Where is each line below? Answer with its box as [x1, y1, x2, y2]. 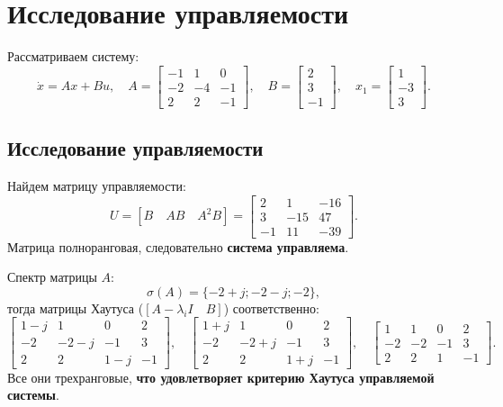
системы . [7, 385, 59, 404]
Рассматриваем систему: [7, 47, 139, 66]
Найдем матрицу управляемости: [7, 176, 186, 195]
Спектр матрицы [7, 267, 97, 286]
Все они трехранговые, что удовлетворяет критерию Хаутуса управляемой [7, 367, 435, 386]
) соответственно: [223, 298, 319, 317]
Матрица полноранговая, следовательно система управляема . [7, 237, 349, 256]
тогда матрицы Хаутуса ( [7, 298, 144, 317]
